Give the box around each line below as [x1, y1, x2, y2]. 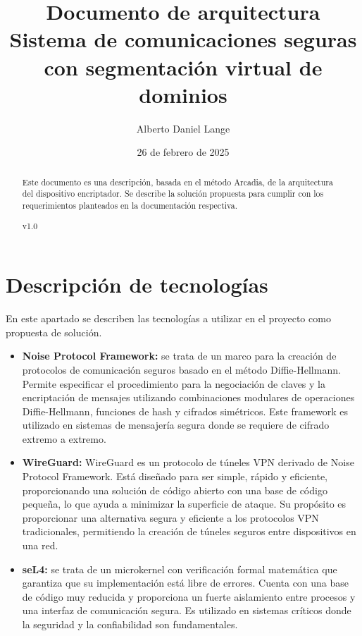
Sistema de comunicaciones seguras [9, 25, 357, 54]
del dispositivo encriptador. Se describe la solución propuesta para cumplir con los [22, 188, 324, 200]
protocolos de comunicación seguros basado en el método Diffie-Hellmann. [22, 362, 341, 377]
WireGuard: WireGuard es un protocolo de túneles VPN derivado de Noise [22, 455, 354, 470]
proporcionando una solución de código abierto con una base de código [22, 482, 327, 497]
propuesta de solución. [6, 324, 102, 339]
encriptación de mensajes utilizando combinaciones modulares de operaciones [22, 390, 355, 405]
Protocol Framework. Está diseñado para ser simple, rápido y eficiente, [22, 469, 327, 484]
